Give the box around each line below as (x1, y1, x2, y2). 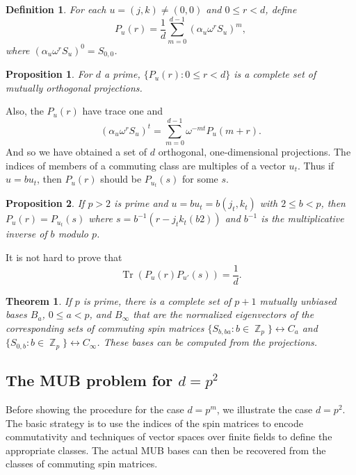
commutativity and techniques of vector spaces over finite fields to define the (6, 429, 332, 444)
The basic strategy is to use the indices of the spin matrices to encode (6, 415, 303, 430)
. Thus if (297, 158, 334, 172)
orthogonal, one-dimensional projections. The (158, 144, 351, 159)
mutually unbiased (259, 293, 337, 308)
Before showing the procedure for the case (6, 401, 184, 416)
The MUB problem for (6, 369, 173, 391)
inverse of (6, 226, 47, 241)
